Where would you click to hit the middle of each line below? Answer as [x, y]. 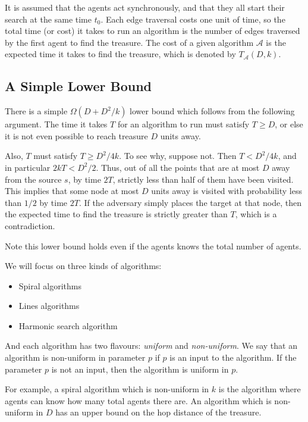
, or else [289, 124]
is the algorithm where [260, 389]
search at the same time [48, 19]
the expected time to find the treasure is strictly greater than [116, 214]
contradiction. [30, 225]
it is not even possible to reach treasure [76, 135]
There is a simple [36, 111]
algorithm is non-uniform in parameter [75, 357]
